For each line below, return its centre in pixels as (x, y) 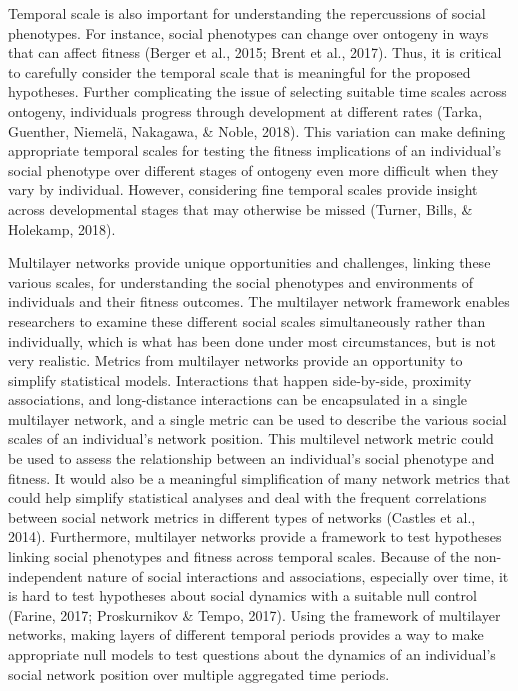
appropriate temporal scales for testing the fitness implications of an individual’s (255, 150)
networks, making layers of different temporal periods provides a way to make (246, 634)
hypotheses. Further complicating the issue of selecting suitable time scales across (257, 91)
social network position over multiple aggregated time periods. (199, 673)
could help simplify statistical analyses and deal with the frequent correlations (247, 497)
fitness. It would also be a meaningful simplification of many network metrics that (259, 477)
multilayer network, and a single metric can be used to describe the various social (257, 418)
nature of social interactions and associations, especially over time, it (298, 575)
